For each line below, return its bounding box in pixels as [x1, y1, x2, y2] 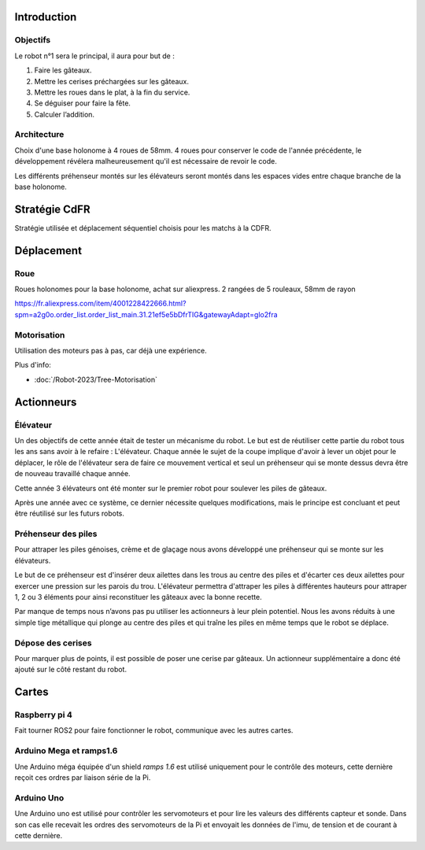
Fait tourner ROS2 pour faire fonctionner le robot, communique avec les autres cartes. [14, 726, 294, 735]
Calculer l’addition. [34, 109, 94, 119]
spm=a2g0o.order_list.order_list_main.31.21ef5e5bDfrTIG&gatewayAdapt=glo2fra [14, 309, 279, 319]
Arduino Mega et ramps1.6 [14, 745, 118, 756]
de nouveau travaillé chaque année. [14, 469, 131, 479]
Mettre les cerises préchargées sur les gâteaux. [34, 76, 189, 86]
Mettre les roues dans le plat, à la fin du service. [34, 87, 190, 97]
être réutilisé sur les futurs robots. [14, 508, 125, 519]
